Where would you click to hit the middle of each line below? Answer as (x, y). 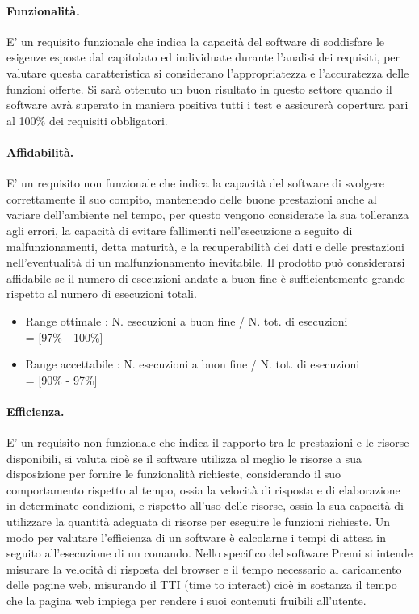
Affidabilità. (40, 151)
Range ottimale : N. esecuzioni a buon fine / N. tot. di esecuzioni (186, 320)
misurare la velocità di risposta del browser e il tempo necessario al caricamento (204, 568)
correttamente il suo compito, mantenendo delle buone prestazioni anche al (192, 198)
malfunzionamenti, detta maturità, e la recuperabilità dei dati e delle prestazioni (205, 246)
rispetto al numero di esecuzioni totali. (102, 294)
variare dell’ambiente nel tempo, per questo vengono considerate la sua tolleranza (208, 214)
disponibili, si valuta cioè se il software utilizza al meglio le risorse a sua (184, 458)
